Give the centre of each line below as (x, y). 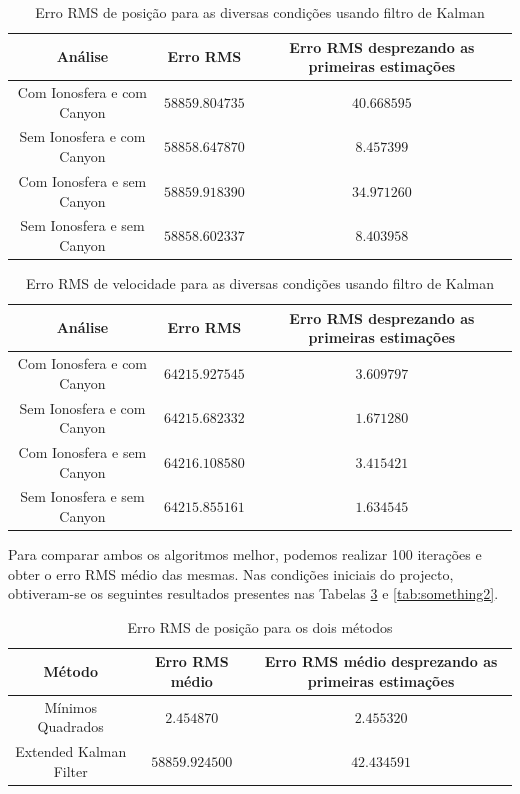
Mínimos (71, 706)
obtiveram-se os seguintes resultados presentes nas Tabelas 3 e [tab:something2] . (253, 593)
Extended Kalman (71, 751)
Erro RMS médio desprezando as (381, 661)
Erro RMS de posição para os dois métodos (260, 626)
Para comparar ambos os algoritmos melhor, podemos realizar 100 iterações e (245, 554)
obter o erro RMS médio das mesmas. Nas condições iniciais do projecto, (231, 573)
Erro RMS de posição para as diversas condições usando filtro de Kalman (260, 12)
